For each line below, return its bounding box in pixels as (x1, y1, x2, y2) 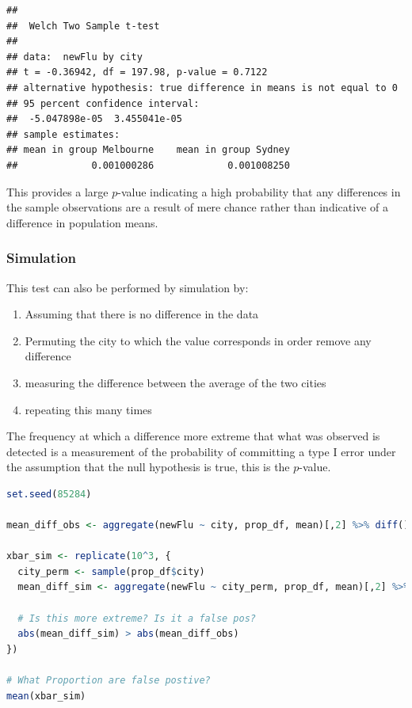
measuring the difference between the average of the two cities (25, 374, 326, 390)
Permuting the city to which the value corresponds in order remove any (25, 332, 372, 348)
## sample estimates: (6, 128, 120, 140)
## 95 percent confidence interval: (6, 97, 200, 109)
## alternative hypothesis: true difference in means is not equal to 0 (6, 82, 398, 93)
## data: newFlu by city (6, 51, 143, 63)
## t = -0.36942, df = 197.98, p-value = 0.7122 (6, 67, 268, 78)
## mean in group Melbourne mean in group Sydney (6, 144, 290, 156)
